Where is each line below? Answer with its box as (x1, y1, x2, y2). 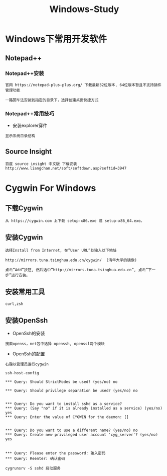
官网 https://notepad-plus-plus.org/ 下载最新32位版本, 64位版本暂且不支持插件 (5, 82, 161, 88)
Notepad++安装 (5, 69, 44, 76)
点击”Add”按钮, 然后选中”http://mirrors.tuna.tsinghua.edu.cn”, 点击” (5, 267, 148, 272)
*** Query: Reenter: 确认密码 (5, 456, 65, 461)
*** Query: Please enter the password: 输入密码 (5, 451, 106, 456)
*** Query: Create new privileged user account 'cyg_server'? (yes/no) (5, 432, 158, 437)
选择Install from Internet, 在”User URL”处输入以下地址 (5, 248, 117, 253)
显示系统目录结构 (5, 133, 36, 139)
